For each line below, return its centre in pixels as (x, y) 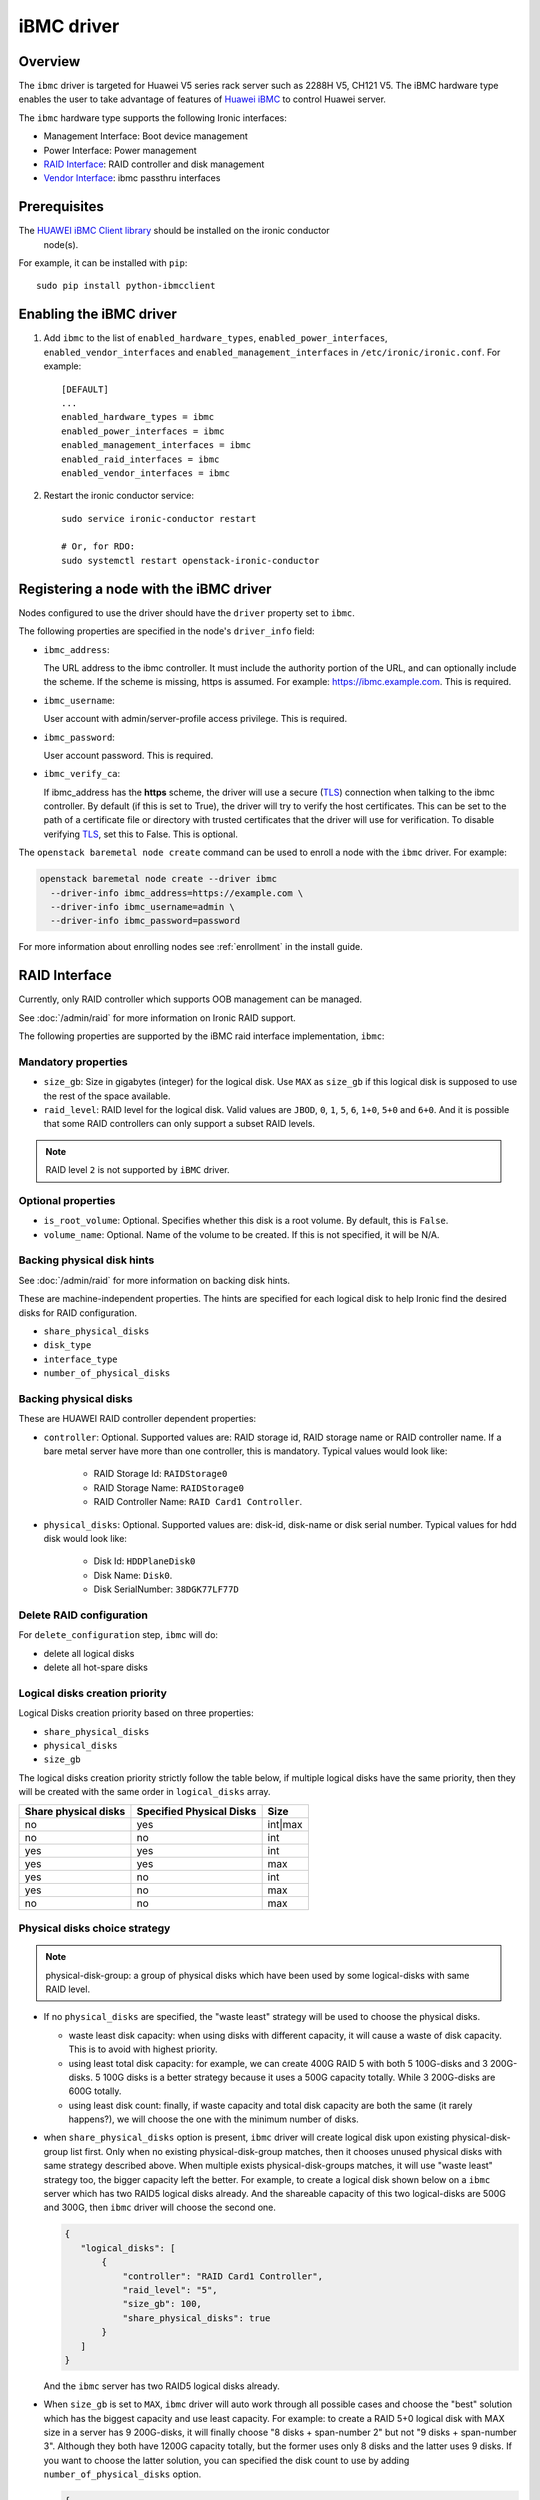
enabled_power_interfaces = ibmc (143, 431)
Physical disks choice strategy (94, 1928)
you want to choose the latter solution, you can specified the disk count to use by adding (226, 2460)
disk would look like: (85, 1539)
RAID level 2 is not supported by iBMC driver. (137, 1170)
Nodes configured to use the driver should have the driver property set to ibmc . (186, 612)
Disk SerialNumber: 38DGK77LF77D (166, 1589)
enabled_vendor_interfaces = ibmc (145, 473)
